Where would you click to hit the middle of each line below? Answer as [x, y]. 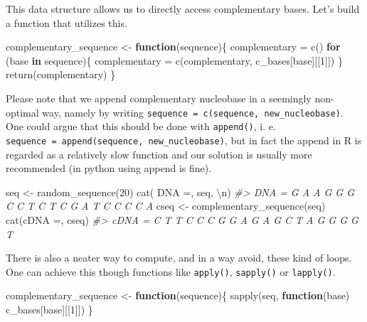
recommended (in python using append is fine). [109, 168]
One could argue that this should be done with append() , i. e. [141, 126]
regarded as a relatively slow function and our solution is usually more [159, 154]
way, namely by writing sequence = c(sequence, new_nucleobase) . [193, 112]
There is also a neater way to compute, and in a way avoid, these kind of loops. [179, 258]
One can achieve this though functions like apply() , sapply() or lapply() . [171, 271]
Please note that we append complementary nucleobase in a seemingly [159, 98]
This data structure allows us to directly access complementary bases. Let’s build [183, 9]
